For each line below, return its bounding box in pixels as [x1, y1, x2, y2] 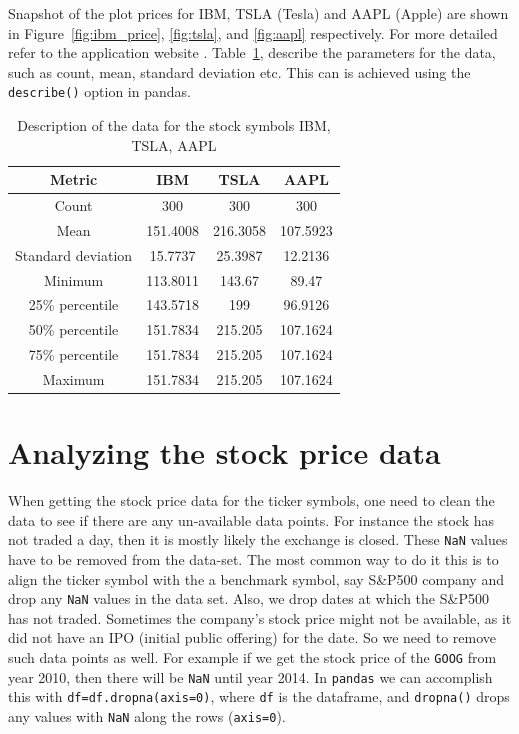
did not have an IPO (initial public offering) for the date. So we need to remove [8, 627, 496, 648]
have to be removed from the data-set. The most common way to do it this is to [8, 549, 499, 570]
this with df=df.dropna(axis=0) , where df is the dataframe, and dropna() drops [8, 686, 510, 707]
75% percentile [28, 344, 119, 365]
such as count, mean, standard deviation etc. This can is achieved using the [8, 61, 471, 82]
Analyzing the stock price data [8, 432, 441, 473]
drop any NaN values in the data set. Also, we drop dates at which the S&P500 [8, 588, 489, 609]
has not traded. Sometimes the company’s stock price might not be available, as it [8, 607, 512, 628]
